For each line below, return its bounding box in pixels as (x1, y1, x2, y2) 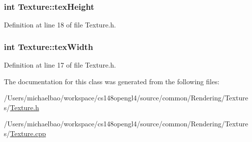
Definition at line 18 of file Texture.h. (4, 20, 116, 30)
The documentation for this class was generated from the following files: (4, 76, 220, 86)
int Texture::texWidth (4, 40, 93, 52)
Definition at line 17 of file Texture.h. (4, 60, 116, 70)
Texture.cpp (10, 128, 46, 138)
